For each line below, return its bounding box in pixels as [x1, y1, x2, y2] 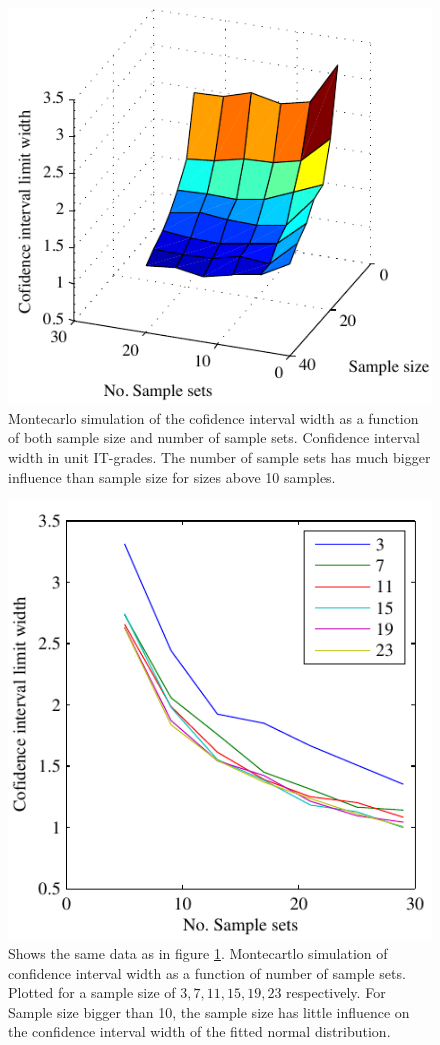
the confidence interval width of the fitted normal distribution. [8, 1021, 391, 1042]
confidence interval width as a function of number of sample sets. [8, 962, 406, 983]
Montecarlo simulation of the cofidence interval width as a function [8, 407, 419, 428]
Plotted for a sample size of [8, 982, 176, 1003]
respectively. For [286, 982, 386, 1003]
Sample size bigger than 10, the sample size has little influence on [8, 1001, 410, 1022]
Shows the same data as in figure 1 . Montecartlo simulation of [8, 943, 388, 964]
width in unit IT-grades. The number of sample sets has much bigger [8, 446, 431, 467]
